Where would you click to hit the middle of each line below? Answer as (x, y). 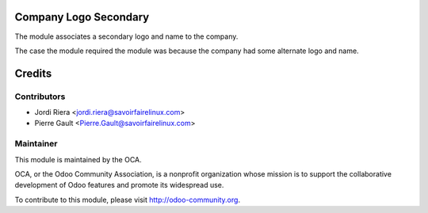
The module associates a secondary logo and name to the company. (126, 36)
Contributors (40, 97)
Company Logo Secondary (82, 17)
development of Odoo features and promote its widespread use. (119, 185)
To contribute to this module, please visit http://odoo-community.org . (128, 200)
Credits (33, 73)
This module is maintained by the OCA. (78, 159)
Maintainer (36, 144)
